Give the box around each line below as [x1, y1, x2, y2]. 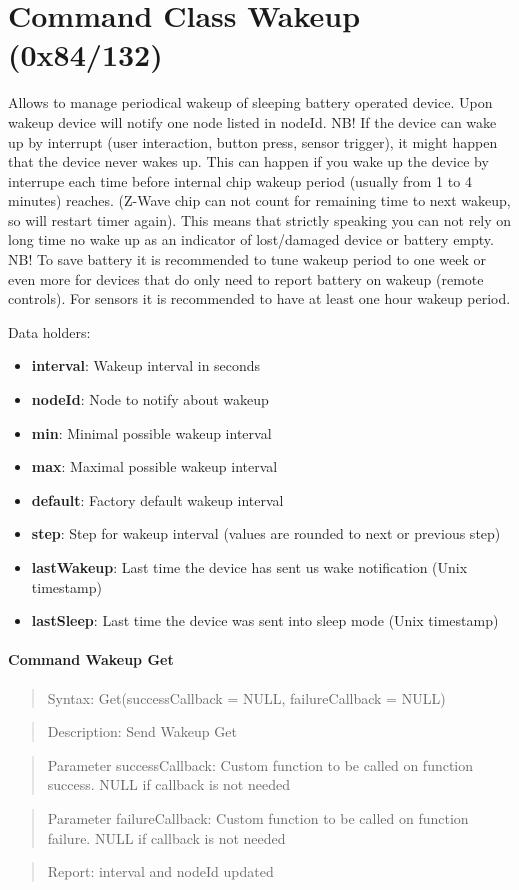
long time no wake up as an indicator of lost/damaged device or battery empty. [8, 229, 494, 250]
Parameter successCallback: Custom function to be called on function [47, 754, 474, 775]
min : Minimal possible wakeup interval [31, 422, 272, 443]
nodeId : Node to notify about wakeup [31, 389, 269, 410]
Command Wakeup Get [8, 649, 174, 670]
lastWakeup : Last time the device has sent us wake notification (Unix [31, 557, 468, 577]
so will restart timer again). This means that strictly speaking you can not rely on [8, 209, 512, 230]
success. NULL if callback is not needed [47, 774, 290, 795]
